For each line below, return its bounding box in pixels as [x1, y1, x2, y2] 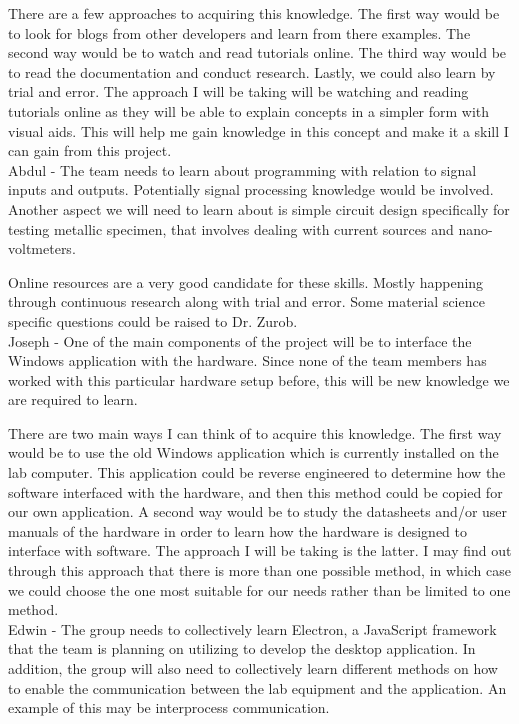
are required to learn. [8, 389, 138, 410]
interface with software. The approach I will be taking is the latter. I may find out [8, 540, 512, 561]
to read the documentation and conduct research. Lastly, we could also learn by [8, 61, 496, 82]
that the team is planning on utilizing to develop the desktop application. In [8, 638, 476, 659]
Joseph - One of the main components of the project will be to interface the [8, 330, 472, 351]
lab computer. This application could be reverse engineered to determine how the [8, 462, 506, 483]
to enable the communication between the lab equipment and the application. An [8, 677, 507, 698]
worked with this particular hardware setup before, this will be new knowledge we [8, 369, 510, 390]
